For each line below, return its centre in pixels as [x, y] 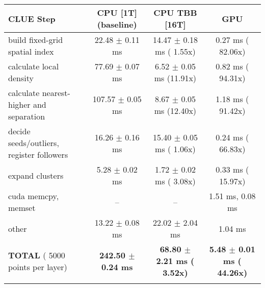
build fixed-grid [36, 40]
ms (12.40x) [175, 110]
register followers [38, 154]
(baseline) [117, 24]
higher [19, 104]
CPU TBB [175, 13]
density [21, 78]
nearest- [56, 93]
